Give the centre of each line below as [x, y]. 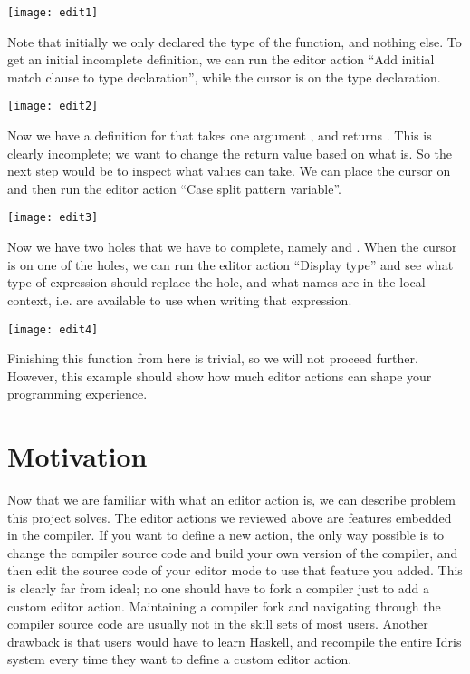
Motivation [77, 456]
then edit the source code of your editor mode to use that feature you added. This [235, 570]
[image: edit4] [53, 329]
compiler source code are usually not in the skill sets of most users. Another [218, 624]
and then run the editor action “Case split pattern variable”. [174, 188]
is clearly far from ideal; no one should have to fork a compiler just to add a [218, 588]
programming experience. [77, 394]
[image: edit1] [53, 13]
